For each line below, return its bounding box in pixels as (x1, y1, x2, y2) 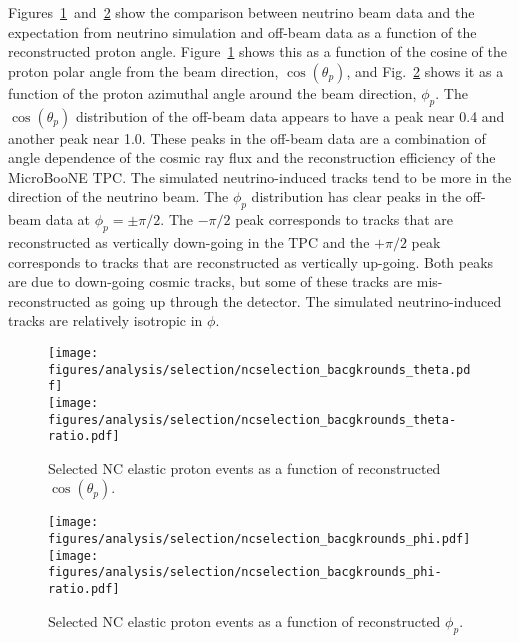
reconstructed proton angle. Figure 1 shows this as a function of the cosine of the (8, 41, 507, 62)
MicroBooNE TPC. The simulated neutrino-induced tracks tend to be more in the (8, 166, 512, 187)
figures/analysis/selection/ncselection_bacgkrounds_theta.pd (48, 362, 471, 377)
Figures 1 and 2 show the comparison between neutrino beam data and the (8, 2, 475, 22)
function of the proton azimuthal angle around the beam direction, (8, 82, 417, 103)
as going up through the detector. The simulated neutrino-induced (95, 290, 502, 311)
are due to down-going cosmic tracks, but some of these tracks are (8, 271, 413, 292)
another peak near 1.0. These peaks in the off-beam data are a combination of (8, 127, 486, 148)
